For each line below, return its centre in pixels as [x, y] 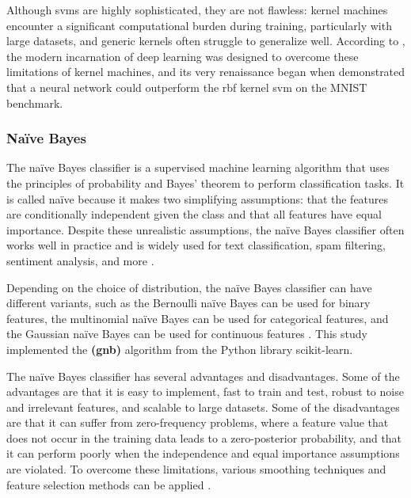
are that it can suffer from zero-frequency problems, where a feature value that [198, 422]
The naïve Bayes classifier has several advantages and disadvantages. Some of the [203, 376]
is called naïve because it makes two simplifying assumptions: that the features [198, 198]
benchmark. [35, 103]
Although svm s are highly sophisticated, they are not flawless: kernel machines [197, 10]
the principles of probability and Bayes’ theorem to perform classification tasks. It [205, 182]
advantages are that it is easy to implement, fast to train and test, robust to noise [205, 392]
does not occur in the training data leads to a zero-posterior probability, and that [204, 437]
